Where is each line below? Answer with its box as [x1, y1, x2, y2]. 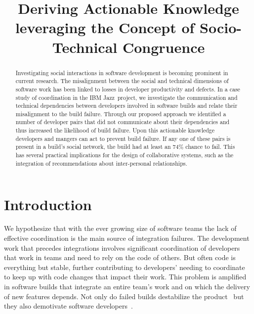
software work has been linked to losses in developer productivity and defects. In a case [15, 85, 240, 93]
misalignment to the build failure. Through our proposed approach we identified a [15, 109, 226, 118]
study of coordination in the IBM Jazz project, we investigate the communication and [15, 93, 238, 101]
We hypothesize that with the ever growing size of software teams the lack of [4, 223, 237, 233]
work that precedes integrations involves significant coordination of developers [4, 242, 240, 253]
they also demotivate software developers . [4, 301, 133, 311]
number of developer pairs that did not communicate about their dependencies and [15, 118, 230, 126]
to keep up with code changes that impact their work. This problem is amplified [4, 271, 247, 282]
